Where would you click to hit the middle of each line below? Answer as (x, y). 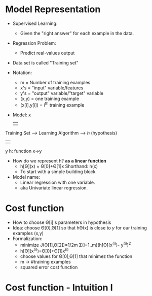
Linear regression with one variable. (58, 182)
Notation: (22, 73)
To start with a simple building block (58, 172)
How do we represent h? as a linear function (59, 160)
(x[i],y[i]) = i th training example (52, 104)
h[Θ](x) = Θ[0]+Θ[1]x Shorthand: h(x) (59, 166)
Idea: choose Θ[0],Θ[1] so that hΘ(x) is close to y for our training (80, 227)
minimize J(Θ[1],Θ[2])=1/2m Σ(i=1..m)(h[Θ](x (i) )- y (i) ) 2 (75, 244)
